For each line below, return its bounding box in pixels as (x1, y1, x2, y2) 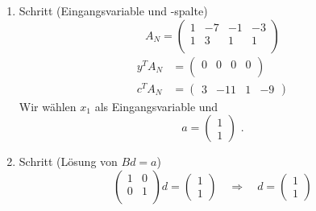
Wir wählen (19, 97, 77, 114)
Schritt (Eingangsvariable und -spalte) (19, 2, 208, 19)
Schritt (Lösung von (19, 153, 118, 170)
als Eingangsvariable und (94, 97, 218, 114)
